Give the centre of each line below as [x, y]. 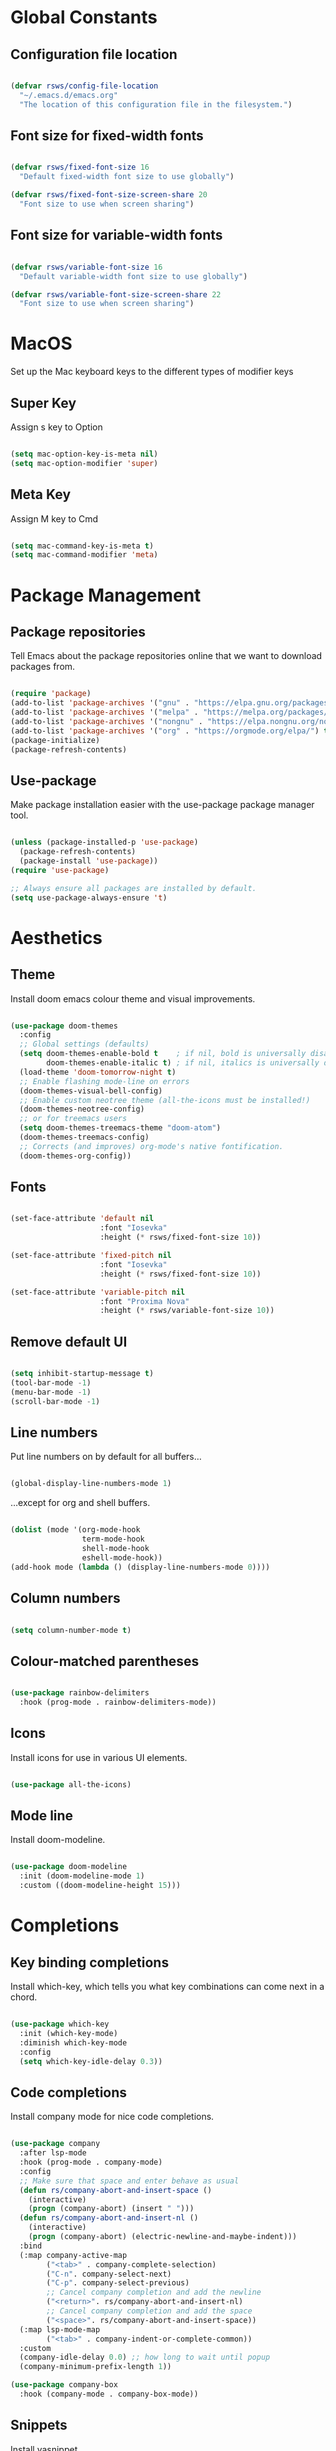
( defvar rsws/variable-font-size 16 [86, 267]
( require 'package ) [51, 694]
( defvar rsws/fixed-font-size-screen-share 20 [109, 195]
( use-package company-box [64, 2385]
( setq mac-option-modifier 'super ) [84, 463]
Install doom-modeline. [58, 1840]
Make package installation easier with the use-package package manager [162, 805]
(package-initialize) [55, 740]
